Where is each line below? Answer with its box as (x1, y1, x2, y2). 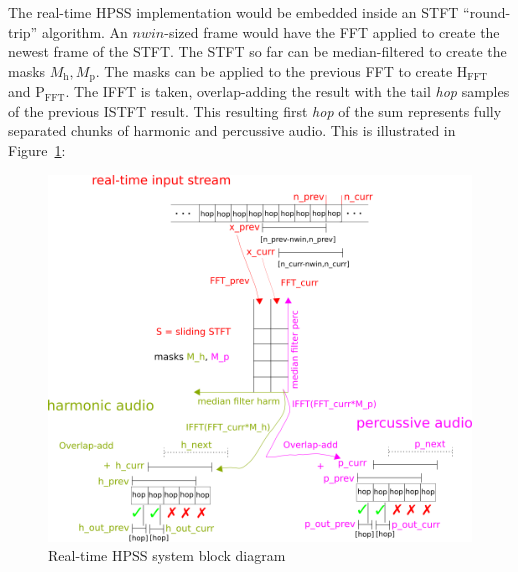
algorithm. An (41, 21, 128, 42)
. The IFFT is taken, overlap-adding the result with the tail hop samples (65, 81, 510, 102)
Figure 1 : (8, 140, 66, 161)
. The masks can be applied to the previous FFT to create (95, 60, 453, 81)
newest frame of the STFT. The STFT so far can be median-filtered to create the (8, 41, 507, 62)
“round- (463, 2, 511, 22)
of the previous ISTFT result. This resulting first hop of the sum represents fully (8, 100, 502, 121)
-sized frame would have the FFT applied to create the (164, 21, 500, 42)
